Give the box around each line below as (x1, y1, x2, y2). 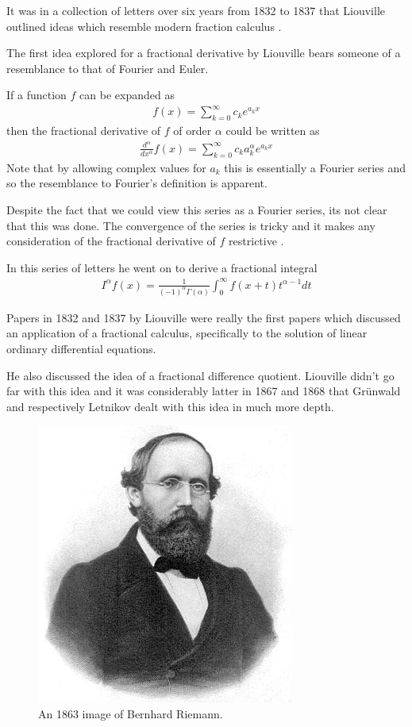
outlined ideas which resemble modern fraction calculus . (6, 17, 282, 34)
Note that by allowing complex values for (6, 159, 206, 175)
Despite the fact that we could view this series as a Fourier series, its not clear (6, 201, 387, 217)
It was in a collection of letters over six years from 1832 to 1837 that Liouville (6, 2, 385, 18)
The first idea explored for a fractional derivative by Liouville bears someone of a (6, 44, 401, 61)
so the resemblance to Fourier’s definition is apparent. (6, 175, 268, 191)
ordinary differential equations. (6, 340, 156, 356)
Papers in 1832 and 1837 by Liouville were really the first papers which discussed (6, 309, 401, 325)
